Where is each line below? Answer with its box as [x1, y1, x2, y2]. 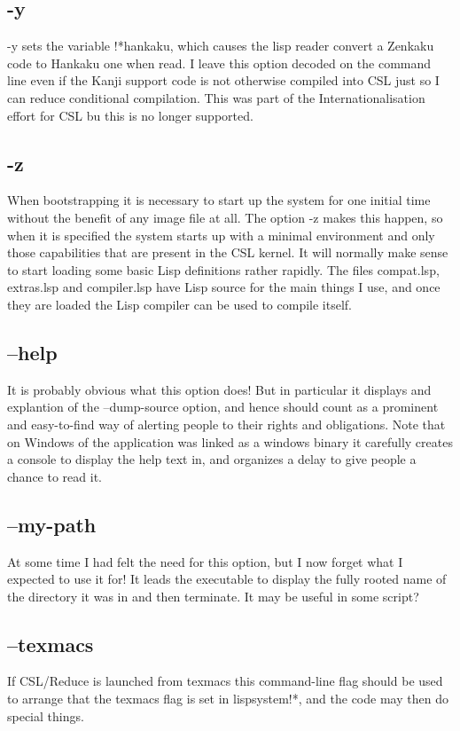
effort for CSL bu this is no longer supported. [7, 106, 253, 124]
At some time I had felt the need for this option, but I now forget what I [7, 552, 403, 570]
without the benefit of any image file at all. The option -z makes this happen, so [7, 208, 443, 226]
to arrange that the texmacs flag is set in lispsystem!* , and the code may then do [7, 689, 448, 708]
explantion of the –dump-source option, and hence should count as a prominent [7, 397, 439, 416]
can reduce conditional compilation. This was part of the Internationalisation [7, 88, 425, 106]
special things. [7, 706, 84, 725]
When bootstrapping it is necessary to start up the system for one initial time [7, 191, 431, 209]
